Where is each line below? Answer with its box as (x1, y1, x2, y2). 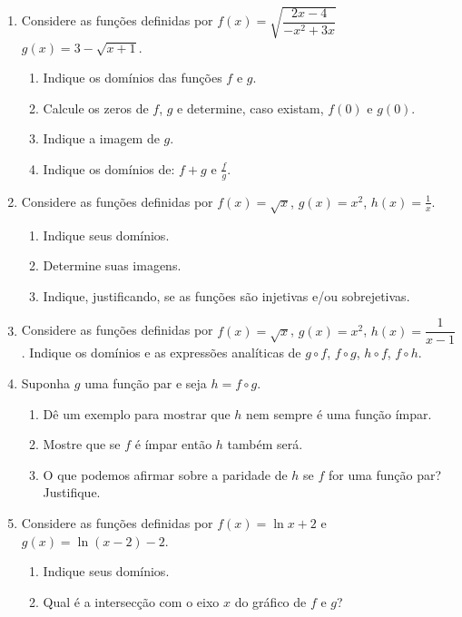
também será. (227, 435, 303, 454)
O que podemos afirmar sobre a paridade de (43, 465, 288, 484)
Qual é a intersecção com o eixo (43, 592, 220, 611)
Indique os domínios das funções (43, 68, 222, 87)
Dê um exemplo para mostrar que (43, 404, 231, 423)
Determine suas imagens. (43, 256, 182, 275)
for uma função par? (328, 465, 442, 484)
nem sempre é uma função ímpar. (246, 404, 432, 423)
